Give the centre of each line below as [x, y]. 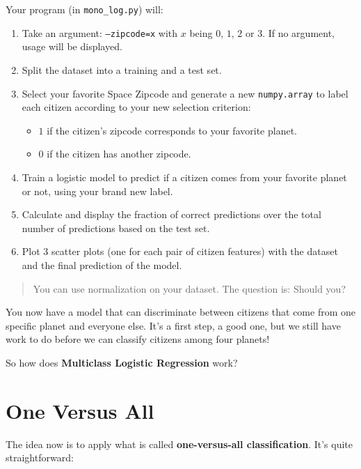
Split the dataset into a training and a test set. [122, 69]
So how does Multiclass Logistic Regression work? [122, 362]
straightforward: [40, 458]
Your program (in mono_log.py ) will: [85, 9]
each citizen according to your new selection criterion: [136, 107]
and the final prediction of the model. [102, 264]
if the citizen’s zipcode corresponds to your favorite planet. [172, 130]
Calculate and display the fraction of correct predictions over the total [171, 214]
